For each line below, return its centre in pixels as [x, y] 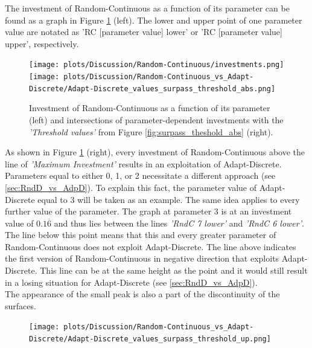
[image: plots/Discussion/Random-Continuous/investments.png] [157, 65]
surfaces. [21, 305]
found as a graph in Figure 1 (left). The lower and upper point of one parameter [154, 20]
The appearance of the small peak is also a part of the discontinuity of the [142, 294]
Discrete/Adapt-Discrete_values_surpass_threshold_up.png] [150, 339]
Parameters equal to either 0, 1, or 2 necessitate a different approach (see [140, 176]
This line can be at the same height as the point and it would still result [174, 270]
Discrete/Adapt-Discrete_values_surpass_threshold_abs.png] [152, 89]
